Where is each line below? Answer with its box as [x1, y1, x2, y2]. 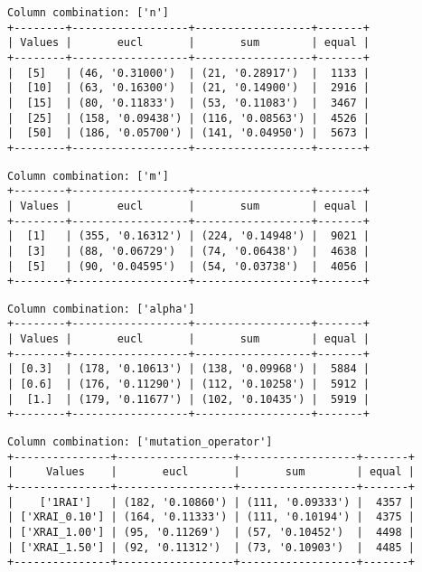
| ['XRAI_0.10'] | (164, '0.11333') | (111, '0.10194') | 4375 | [7, 511, 416, 524]
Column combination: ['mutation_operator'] [7, 436, 273, 449]
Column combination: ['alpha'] [7, 302, 195, 315]
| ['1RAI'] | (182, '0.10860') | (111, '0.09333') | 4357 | [7, 495, 416, 509]
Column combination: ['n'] [7, 6, 169, 19]
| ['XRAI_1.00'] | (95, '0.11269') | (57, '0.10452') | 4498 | [7, 526, 416, 539]
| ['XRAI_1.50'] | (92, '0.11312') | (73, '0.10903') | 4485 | [7, 540, 416, 554]
